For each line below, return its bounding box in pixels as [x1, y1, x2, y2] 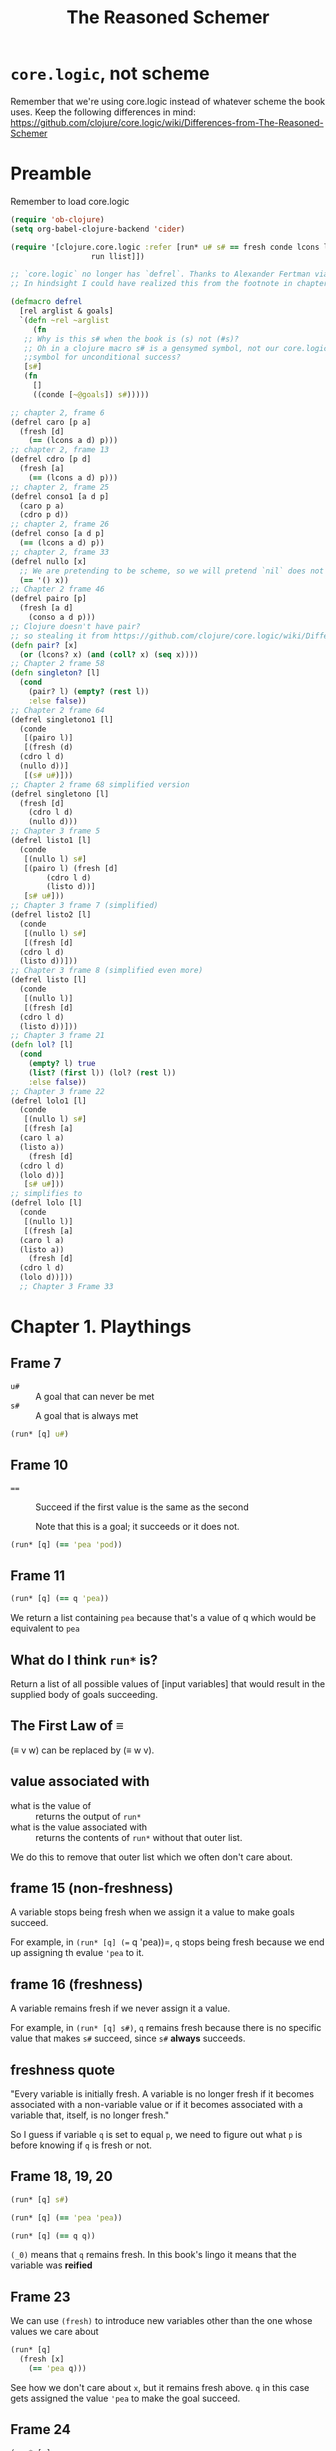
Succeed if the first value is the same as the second [35, 1501, 249, 1513]
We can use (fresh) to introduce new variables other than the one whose [10, 2315, 313, 2327]
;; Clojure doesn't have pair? [10, 621, 141, 631]
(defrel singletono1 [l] [10, 714, 114, 725]
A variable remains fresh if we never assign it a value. [10, 2002, 231, 2015]
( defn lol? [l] [10, 1040, 74, 1050]
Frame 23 [10, 2288, 71, 2305]
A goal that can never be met [35, 1390, 155, 1402]
